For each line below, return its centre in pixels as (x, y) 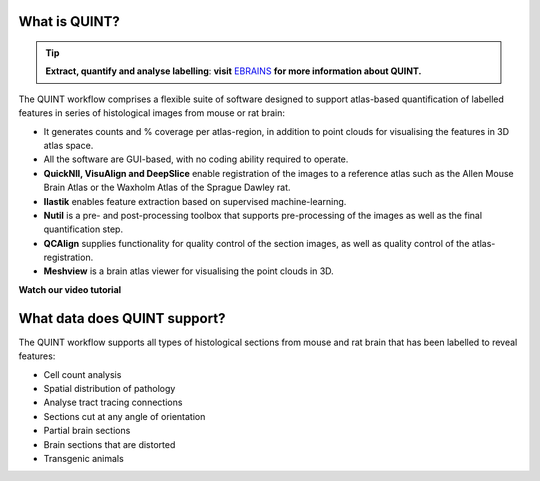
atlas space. (68, 145)
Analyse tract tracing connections (113, 402)
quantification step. (83, 229)
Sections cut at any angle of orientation (124, 416)
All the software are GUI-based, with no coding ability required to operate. (196, 159)
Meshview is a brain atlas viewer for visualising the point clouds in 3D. (188, 271)
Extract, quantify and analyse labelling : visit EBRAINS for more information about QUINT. (233, 71)
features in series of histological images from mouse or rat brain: (151, 113)
